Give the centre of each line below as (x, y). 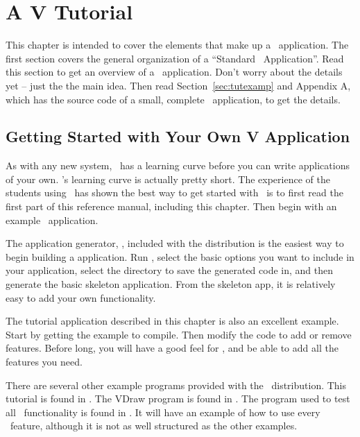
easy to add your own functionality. (81, 297)
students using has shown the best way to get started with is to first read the (174, 192)
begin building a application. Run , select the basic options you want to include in (180, 256)
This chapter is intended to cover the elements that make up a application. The (177, 45)
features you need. (44, 362)
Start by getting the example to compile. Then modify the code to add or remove (179, 334)
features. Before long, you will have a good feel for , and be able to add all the (172, 348)
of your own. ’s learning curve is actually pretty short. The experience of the (168, 179)
